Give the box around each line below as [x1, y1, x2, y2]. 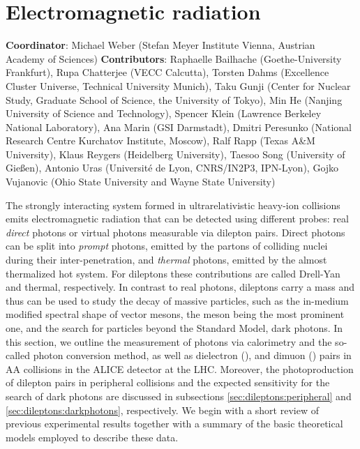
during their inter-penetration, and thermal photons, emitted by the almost [6, 252, 327, 267]
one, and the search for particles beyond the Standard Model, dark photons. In [6, 321, 343, 335]
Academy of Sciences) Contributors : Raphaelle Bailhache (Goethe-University [6, 51, 342, 66]
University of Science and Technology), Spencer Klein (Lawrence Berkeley [6, 106, 322, 121]
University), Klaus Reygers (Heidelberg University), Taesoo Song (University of [6, 146, 345, 161]
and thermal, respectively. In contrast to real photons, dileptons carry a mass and [6, 280, 355, 294]
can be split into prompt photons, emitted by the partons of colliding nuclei [6, 238, 328, 253]
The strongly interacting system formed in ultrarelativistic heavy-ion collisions [6, 197, 340, 212]
